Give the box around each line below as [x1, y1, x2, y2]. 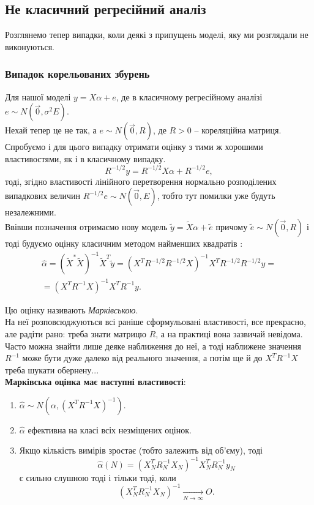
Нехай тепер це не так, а [5, 124, 97, 137]
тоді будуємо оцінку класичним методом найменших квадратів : [5, 237, 243, 250]
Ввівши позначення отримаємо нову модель [5, 220, 168, 233]
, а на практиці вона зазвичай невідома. [155, 327, 303, 340]
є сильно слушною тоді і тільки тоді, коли [19, 471, 176, 484]
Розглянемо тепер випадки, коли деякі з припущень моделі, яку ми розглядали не [5, 28, 308, 41]
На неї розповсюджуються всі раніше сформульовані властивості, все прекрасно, [5, 315, 306, 328]
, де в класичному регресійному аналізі [116, 90, 263, 103]
